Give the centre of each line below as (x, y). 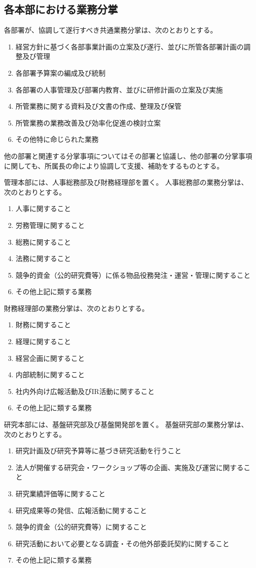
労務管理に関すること (50, 225)
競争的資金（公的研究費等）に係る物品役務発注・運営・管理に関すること (133, 275)
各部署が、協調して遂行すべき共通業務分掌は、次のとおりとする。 (110, 30)
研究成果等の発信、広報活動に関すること (81, 510)
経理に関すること (43, 341)
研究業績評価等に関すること (60, 494)
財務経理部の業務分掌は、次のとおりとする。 (76, 308)
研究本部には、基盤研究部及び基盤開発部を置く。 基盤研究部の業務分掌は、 (126, 424)
